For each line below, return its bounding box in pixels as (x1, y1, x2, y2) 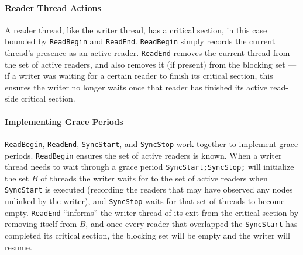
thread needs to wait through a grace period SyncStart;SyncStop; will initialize (5, 160, 294, 173)
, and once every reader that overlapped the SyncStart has (85, 218, 298, 230)
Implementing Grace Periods (5, 115, 123, 127)
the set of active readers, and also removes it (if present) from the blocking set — (5, 58, 297, 70)
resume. (5, 240, 32, 253)
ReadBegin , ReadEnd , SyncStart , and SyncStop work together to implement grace (5, 137, 298, 149)
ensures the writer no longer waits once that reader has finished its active (5, 81, 268, 93)
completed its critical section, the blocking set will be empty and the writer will (5, 229, 290, 242)
